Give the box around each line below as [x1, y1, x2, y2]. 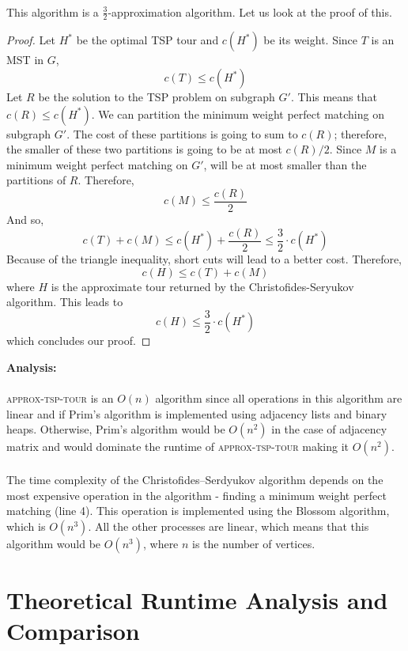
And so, [6, 211, 44, 228]
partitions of [6, 172, 66, 188]
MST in [6, 51, 44, 68]
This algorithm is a [6, 3, 99, 20]
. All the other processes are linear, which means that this [88, 517, 369, 534]
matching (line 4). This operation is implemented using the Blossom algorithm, [6, 502, 390, 519]
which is [6, 517, 46, 534]
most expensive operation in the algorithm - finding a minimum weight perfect [6, 486, 387, 503]
